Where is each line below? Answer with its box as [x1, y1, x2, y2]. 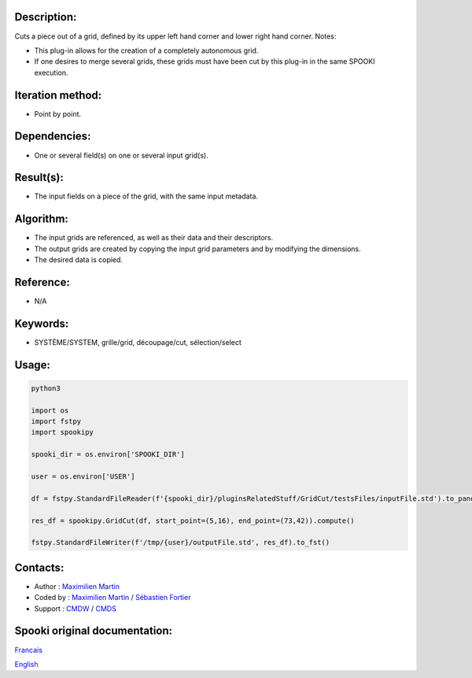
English [14, 659, 39, 669]
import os [31, 406, 69, 415]
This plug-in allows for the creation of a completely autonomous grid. [34, 46, 259, 55]
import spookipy [31, 428, 94, 437]
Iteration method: [14, 88, 102, 102]
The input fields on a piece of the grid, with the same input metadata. [34, 191, 259, 201]
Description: [14, 10, 77, 24]
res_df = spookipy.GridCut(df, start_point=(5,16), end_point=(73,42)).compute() [31, 516, 356, 525]
